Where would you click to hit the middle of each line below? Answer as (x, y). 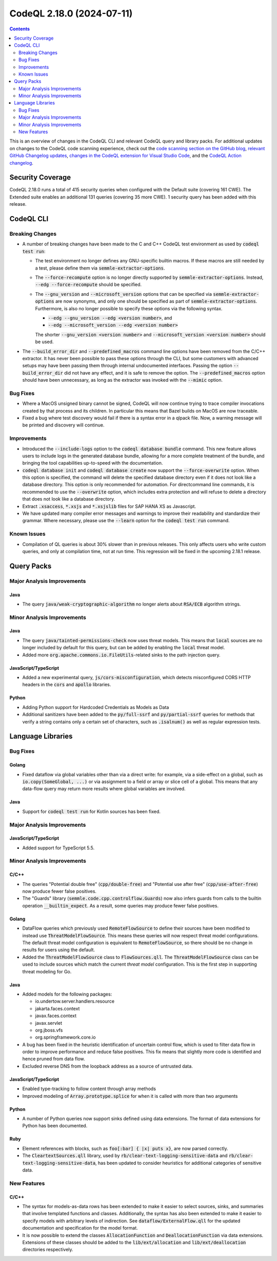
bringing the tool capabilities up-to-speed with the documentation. (93, 463)
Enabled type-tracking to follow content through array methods (89, 1089)
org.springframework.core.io (65, 1037)
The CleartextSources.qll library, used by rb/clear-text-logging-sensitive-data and (125, 1156)
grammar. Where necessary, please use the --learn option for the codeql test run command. (126, 521)
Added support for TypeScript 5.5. (58, 848)
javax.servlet (49, 1023)
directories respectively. (48, 1250)
